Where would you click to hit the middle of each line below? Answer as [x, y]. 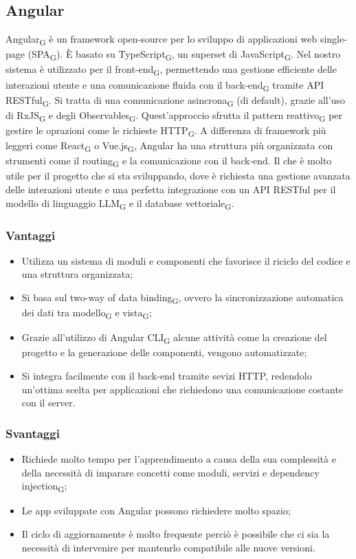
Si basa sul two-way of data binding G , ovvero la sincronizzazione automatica [182, 298]
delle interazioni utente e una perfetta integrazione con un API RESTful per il [171, 189]
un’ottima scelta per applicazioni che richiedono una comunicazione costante [182, 389]
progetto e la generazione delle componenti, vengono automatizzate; [164, 352]
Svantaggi [33, 433]
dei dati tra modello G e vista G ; [87, 313]
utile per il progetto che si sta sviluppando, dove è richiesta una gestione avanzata [178, 176]
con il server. [48, 403]
